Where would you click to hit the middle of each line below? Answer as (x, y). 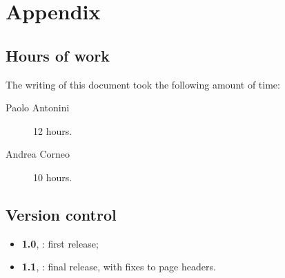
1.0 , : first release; (60, 243)
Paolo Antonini (38, 108)
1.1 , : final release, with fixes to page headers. (119, 267)
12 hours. (53, 130)
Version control (61, 214)
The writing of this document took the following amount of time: (143, 84)
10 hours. (53, 177)
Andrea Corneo (38, 154)
